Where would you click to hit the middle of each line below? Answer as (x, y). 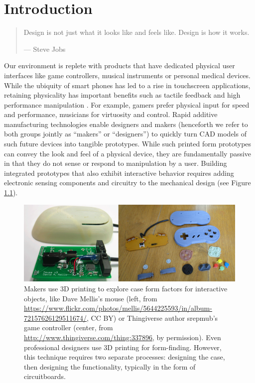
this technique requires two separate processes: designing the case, (125, 357)
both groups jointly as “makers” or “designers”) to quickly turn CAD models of (125, 134)
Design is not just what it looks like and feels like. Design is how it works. (136, 32)
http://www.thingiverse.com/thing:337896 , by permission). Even (123, 337)
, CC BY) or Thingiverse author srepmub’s (152, 318)
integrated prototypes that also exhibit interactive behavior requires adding (119, 173)
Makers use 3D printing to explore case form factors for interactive (126, 289)
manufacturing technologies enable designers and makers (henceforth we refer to (126, 124)
